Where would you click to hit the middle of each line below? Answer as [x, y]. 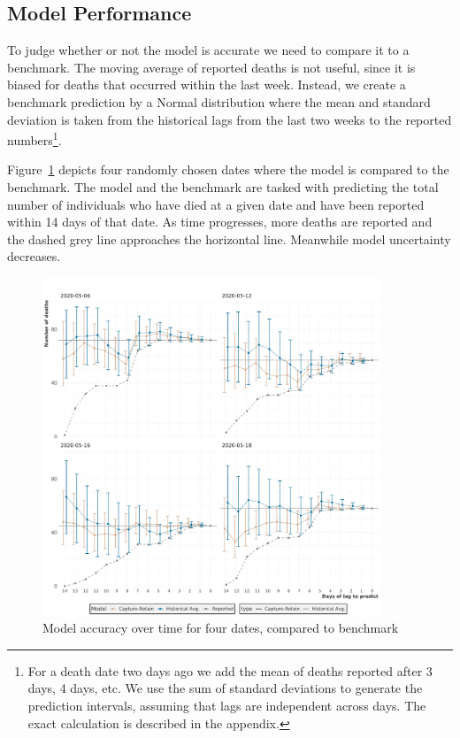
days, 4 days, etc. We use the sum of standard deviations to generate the [225, 688]
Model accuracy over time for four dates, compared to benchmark [221, 628]
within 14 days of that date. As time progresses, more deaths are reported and [220, 222]
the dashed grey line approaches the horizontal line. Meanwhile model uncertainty [229, 238]
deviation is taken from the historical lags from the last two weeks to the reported [230, 119]
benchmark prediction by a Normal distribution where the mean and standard [219, 101]
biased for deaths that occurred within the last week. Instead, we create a [207, 85]
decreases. [34, 256]
